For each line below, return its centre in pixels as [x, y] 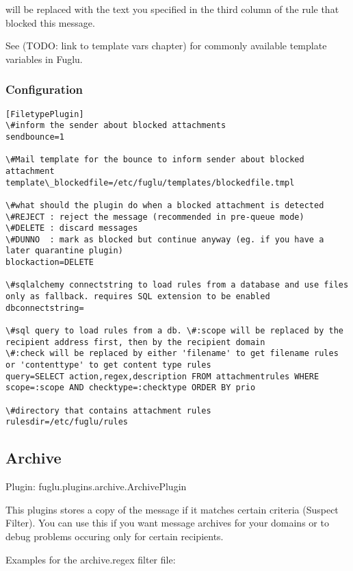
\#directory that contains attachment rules [108, 410]
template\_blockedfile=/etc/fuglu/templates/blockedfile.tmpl [150, 182]
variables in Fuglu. [44, 59]
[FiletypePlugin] [45, 114]
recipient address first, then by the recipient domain [135, 342]
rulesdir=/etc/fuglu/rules [67, 422]
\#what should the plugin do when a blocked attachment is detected [165, 205]
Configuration [44, 89]
